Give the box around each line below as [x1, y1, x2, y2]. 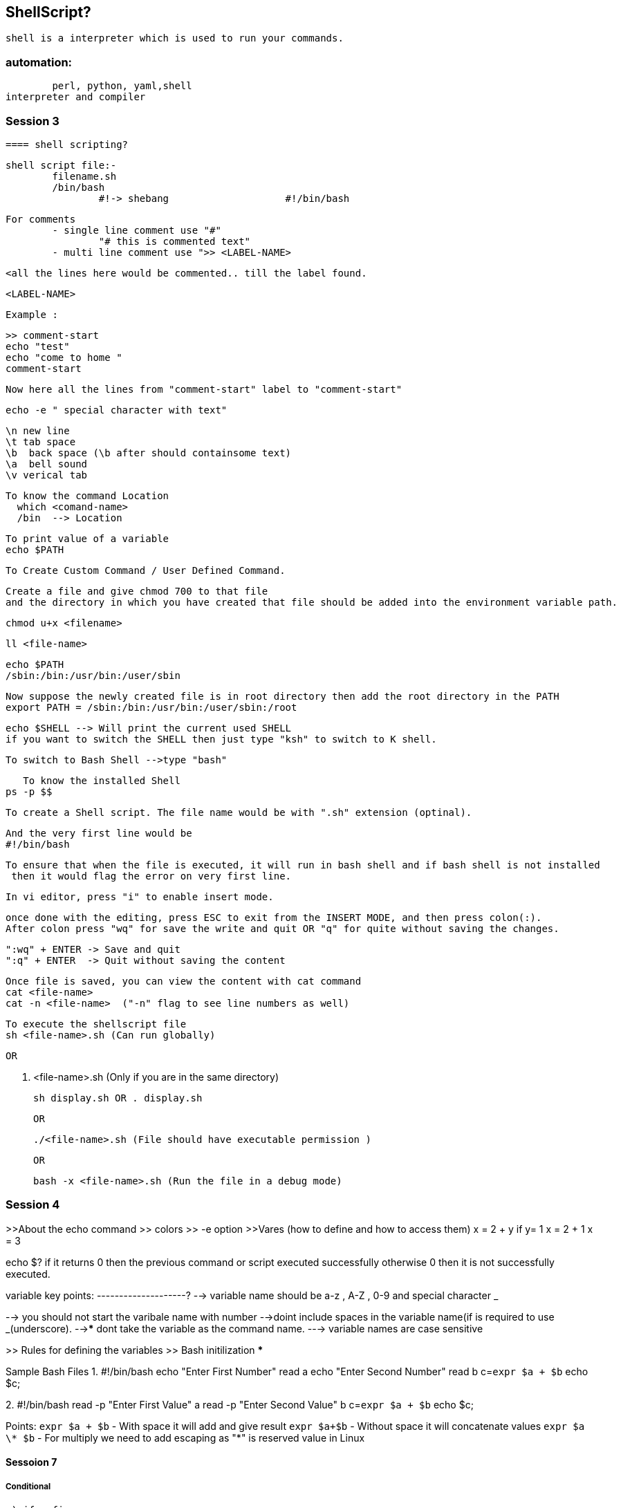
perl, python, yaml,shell [52, 80, 192, 92]
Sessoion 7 [6, 1456, 57, 1469]
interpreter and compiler [6, 91, 146, 103]
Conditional [6, 1481, 51, 1491]
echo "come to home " [6, 351, 122, 363]
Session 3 [6, 113, 59, 128]
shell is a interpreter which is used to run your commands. [6, 32, 344, 44]
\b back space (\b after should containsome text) [6, 447, 292, 458]
